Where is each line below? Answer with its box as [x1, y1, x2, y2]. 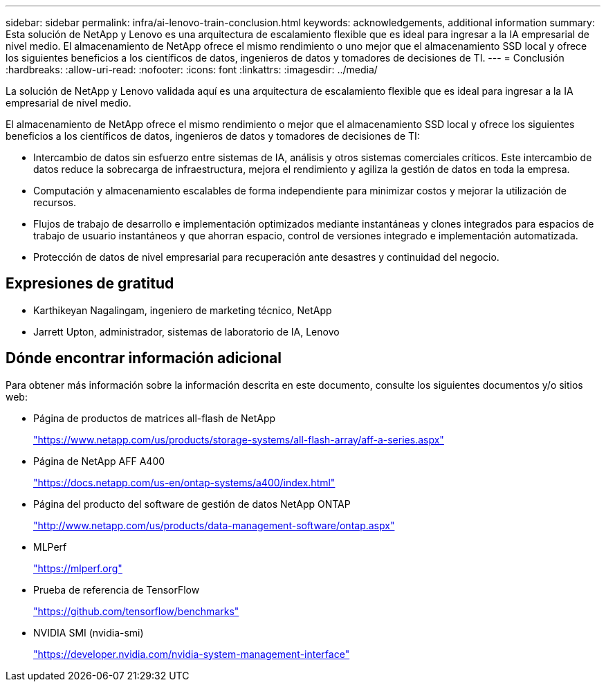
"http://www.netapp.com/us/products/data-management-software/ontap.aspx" [33, 519, 395, 531]
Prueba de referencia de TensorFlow [33, 583, 200, 596]
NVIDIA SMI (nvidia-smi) [33, 626, 144, 639]
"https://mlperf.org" [33, 562, 122, 574]
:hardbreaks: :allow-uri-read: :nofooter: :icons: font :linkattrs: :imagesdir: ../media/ [6, 64, 378, 75]
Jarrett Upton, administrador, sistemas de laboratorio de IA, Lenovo [33, 325, 340, 338]
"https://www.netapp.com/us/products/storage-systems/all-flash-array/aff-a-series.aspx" [33, 433, 444, 446]
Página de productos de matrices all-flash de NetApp [33, 412, 276, 424]
